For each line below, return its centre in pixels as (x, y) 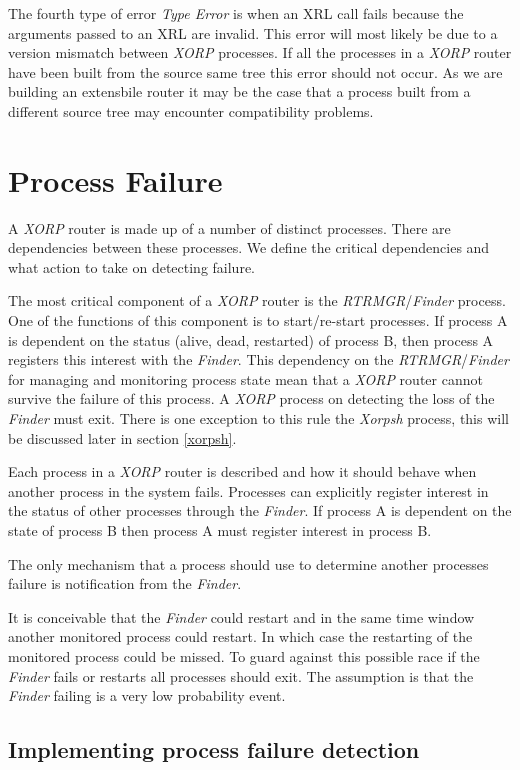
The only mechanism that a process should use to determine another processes (248, 563)
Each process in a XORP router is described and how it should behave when (242, 471)
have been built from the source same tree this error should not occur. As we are (255, 71)
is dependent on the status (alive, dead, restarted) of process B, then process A (251, 339)
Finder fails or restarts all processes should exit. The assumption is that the (241, 675)
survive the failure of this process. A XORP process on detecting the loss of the (251, 398)
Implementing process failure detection (214, 749)
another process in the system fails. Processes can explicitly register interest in (248, 490)
